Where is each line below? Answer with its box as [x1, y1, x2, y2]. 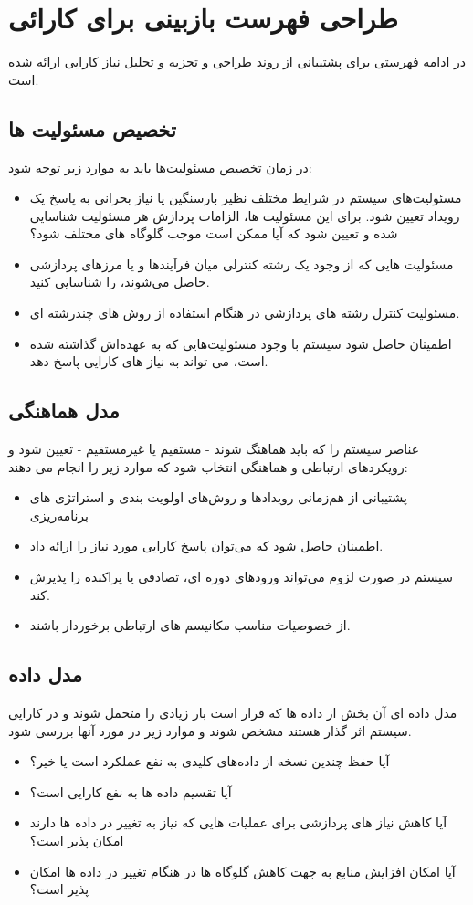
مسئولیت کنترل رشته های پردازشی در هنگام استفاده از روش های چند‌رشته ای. [29, 303, 460, 322]
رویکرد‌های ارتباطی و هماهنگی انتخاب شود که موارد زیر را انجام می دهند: [8, 457, 408, 476]
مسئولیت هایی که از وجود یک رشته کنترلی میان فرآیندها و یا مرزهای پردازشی [29, 254, 454, 273]
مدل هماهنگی [8, 396, 120, 425]
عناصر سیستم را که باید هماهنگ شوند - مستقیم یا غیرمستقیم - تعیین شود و [8, 439, 420, 458]
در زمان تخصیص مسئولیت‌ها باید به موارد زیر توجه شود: [8, 157, 312, 176]
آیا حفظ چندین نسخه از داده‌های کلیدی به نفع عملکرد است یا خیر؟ [29, 752, 390, 771]
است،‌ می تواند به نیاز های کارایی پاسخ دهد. [29, 352, 268, 371]
